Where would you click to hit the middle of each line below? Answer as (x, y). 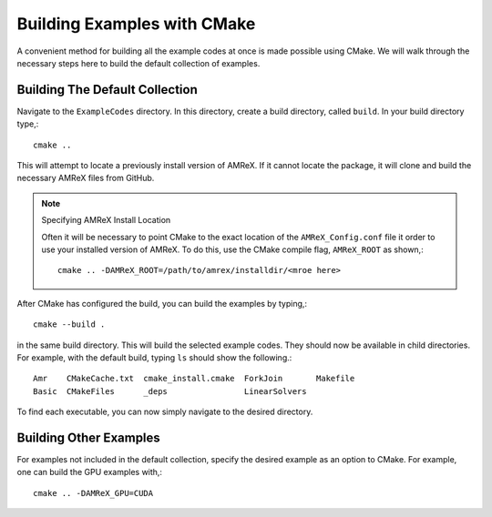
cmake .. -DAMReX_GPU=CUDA (93, 493)
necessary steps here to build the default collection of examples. (138, 63)
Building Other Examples (89, 437)
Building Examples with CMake (136, 24)
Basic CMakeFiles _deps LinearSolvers (170, 391)
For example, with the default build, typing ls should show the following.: (154, 357)
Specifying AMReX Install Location (106, 220)
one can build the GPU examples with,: (90, 472)
